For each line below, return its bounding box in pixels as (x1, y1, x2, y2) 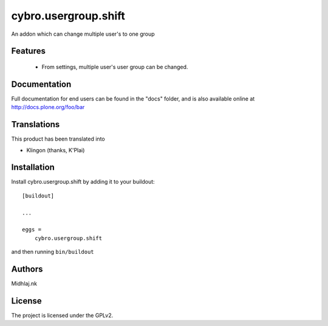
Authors (11, 264, 43, 274)
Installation (11, 162, 55, 173)
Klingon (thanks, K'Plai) (26, 146, 85, 154)
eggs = (22, 226, 42, 233)
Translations (11, 119, 60, 130)
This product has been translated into (11, 135, 106, 142)
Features (11, 46, 46, 56)
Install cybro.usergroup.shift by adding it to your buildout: (11, 178, 155, 185)
